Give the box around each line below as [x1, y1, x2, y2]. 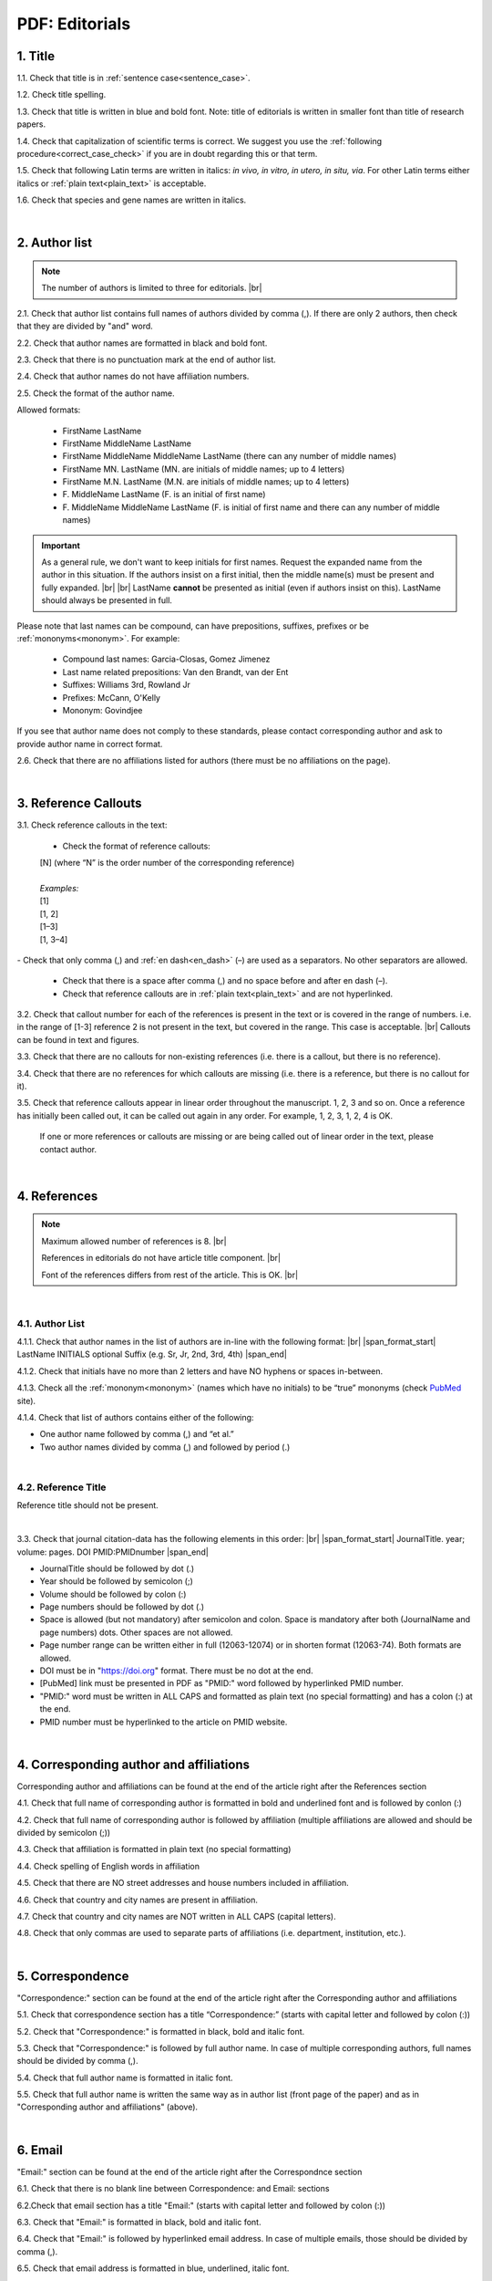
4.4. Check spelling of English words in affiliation [16, 1860, 200, 1871]
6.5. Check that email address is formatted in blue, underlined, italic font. [16, 2263, 290, 2274]
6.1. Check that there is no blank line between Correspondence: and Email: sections [16, 2183, 330, 2194]
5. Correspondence [16, 1968, 129, 1984]
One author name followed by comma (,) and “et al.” [39, 1429, 234, 1440]
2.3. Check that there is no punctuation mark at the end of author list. [16, 354, 277, 365]
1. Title [16, 48, 56, 64]
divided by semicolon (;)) [16, 1828, 111, 1838]
